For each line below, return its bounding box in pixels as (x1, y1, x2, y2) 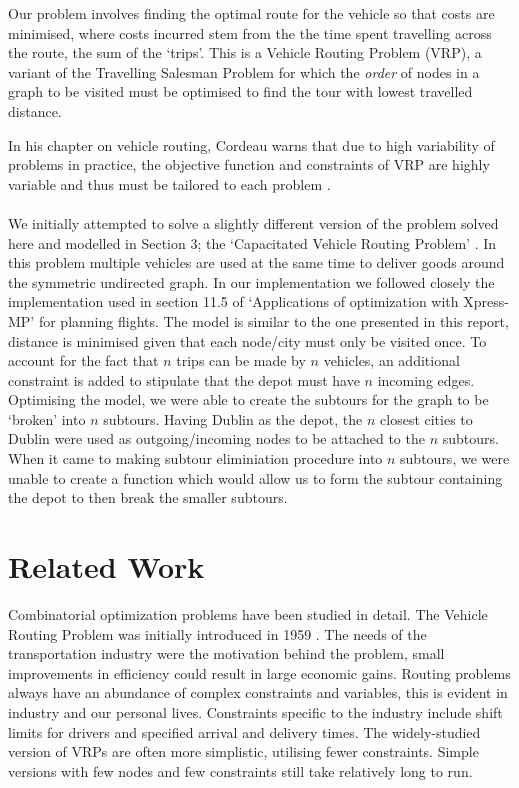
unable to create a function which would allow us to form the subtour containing (8, 467, 503, 488)
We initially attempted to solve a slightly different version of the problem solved (8, 212, 499, 233)
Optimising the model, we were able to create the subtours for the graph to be (8, 389, 489, 410)
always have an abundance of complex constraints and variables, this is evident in (8, 682, 508, 703)
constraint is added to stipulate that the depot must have (8, 369, 360, 390)
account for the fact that (8, 350, 159, 371)
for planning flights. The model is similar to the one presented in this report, (38, 310, 509, 331)
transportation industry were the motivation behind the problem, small (8, 643, 445, 664)
